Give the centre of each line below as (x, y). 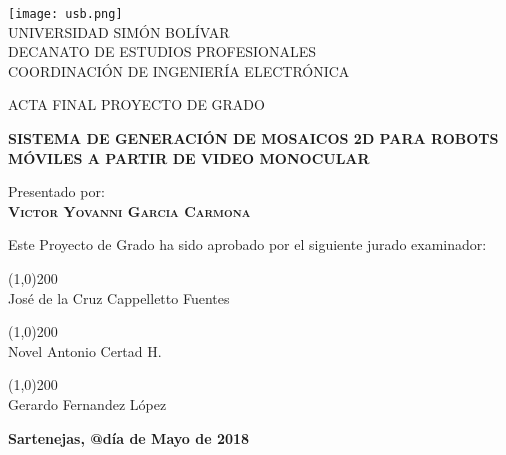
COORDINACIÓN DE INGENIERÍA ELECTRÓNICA (179, 70)
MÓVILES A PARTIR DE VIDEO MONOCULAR (189, 157)
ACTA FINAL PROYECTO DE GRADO (136, 104)
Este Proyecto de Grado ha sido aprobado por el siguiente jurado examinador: (247, 244)
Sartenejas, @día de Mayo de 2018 (129, 437)
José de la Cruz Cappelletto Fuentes (119, 297)
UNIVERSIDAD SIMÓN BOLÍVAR (119, 31)
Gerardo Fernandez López (87, 403)
